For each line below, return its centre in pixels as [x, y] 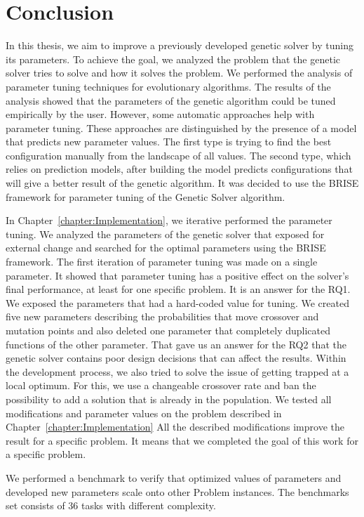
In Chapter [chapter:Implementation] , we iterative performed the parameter [169, 220]
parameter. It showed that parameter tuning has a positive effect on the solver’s [177, 275]
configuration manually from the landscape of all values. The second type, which [178, 155]
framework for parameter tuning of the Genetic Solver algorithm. [146, 196]
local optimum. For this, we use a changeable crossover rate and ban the [161, 385]
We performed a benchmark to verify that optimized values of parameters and [174, 477]
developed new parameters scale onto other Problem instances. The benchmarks [177, 491]
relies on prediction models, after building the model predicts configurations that [179, 169]
